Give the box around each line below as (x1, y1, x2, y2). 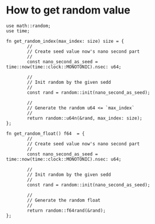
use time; (6, 28, 30, 34)
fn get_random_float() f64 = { (6, 130, 85, 137)
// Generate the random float (27, 197, 101, 203)
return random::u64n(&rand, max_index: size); (27, 115, 143, 121)
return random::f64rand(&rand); (27, 208, 106, 213)
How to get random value (6, 4, 130, 17)
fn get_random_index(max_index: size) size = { (6, 38, 125, 44)
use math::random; (6, 23, 51, 29)
